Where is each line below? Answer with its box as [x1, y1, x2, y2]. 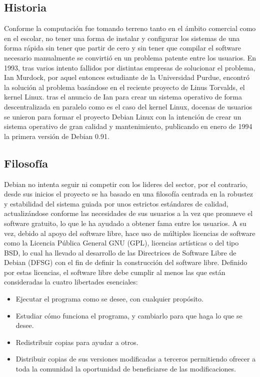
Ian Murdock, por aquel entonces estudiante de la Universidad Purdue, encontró [4, 72, 250, 82]
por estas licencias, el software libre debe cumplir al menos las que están [4, 266, 225, 277]
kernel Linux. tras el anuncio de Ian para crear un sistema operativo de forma [4, 91, 242, 102]
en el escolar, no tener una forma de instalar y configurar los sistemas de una [4, 32, 240, 43]
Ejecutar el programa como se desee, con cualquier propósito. [15, 293, 203, 304]
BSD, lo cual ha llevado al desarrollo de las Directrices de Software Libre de [4, 247, 236, 257]
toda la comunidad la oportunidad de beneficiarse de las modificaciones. [15, 363, 236, 374]
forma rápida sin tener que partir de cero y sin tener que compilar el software [4, 42, 241, 53]
